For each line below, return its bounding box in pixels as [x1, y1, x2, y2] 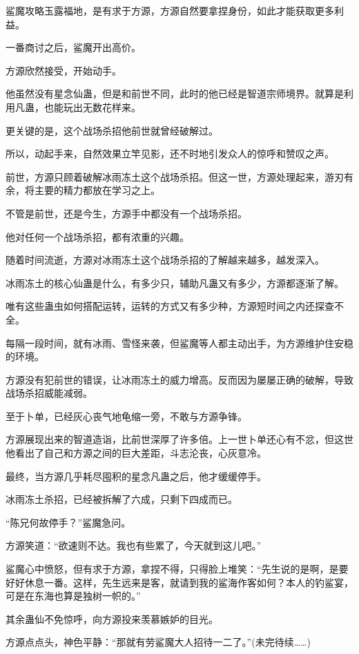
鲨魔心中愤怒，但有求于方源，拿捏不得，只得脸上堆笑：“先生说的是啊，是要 [6, 562, 349, 576]
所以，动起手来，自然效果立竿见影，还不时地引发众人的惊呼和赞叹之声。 [6, 146, 334, 161]
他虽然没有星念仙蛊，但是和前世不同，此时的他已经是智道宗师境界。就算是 [6, 86, 344, 101]
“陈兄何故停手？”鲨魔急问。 [6, 515, 131, 529]
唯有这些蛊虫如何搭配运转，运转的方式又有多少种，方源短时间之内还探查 [6, 299, 334, 313]
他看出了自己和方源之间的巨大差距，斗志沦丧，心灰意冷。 [6, 446, 266, 460]
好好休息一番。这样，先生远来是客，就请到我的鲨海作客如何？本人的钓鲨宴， [6, 575, 353, 589]
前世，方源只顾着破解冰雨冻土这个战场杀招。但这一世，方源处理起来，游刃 [6, 169, 344, 184]
